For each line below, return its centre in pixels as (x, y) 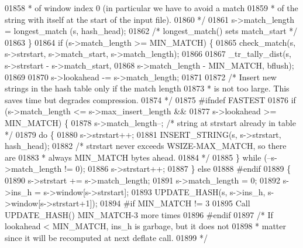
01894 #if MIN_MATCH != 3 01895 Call (175, 203)
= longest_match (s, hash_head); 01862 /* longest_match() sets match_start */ (151, 31)
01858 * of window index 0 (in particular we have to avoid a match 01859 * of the (151, 8)
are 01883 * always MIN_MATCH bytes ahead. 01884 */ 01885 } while (133, 157)
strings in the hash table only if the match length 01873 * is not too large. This (147, 88)
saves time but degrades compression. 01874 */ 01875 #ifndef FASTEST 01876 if (150, 99)
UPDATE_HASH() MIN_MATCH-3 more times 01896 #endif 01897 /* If (139, 214)
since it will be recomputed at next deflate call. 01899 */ (106, 237)
